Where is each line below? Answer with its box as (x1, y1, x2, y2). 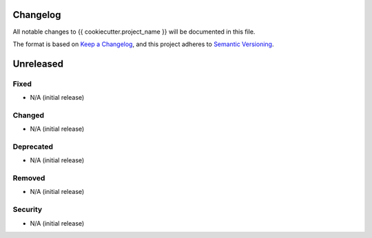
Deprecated (12, 142, 54, 151)
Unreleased (12, 58, 64, 69)
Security (12, 205, 43, 215)
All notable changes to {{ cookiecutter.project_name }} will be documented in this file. (12, 28, 256, 36)
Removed (12, 173, 45, 183)
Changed (12, 110, 45, 120)
